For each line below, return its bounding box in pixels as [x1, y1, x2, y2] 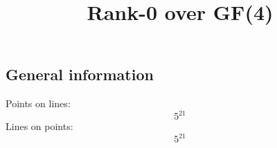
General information [6, 64, 154, 85]
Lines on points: [6, 119, 73, 133]
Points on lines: [6, 96, 71, 111]
